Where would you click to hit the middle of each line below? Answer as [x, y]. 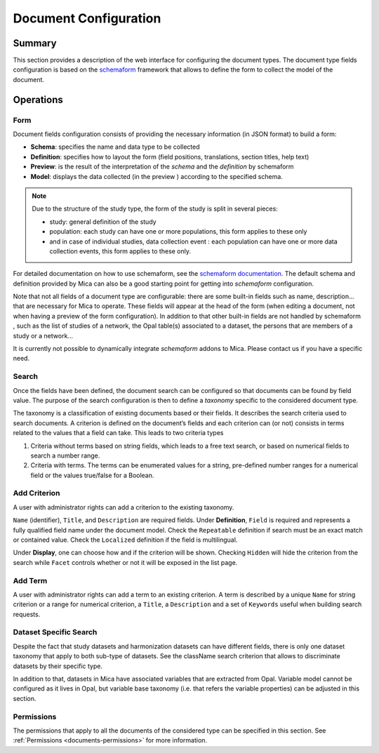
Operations [38, 99]
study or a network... [43, 335]
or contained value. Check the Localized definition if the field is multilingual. [125, 540]
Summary [35, 43]
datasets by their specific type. [58, 666]
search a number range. [65, 455]
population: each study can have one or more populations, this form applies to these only [178, 232]
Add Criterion [36, 493]
